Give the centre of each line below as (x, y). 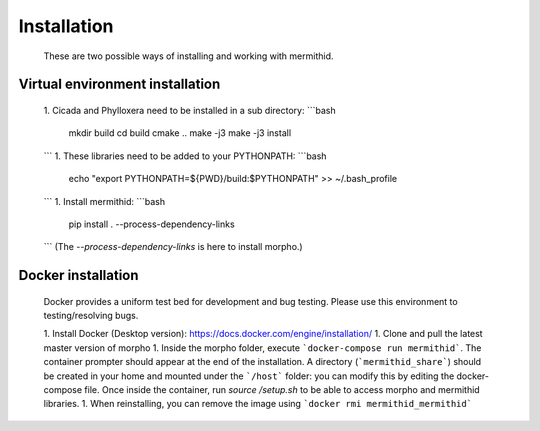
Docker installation (78, 275)
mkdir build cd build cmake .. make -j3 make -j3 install (180, 133)
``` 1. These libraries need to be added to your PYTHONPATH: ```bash (185, 156)
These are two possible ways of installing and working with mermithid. (188, 56)
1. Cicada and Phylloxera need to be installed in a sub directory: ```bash (189, 110)
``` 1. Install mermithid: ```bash (104, 201)
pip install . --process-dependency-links (151, 224)
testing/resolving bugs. (91, 316)
